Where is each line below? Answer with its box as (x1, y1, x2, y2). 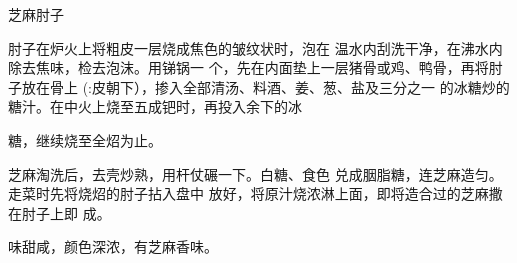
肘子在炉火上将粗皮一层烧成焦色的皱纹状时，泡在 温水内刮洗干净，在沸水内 (8, 37, 503, 58)
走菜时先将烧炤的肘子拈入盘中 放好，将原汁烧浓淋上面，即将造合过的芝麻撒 (8, 183, 503, 204)
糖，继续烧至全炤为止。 (8, 129, 162, 150)
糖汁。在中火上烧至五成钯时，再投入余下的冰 (8, 96, 302, 117)
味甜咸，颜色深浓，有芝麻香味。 (8, 236, 218, 257)
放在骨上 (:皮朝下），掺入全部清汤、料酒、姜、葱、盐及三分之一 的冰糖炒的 (21, 76, 510, 97)
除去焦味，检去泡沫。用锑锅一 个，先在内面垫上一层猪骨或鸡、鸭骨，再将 (8, 57, 489, 78)
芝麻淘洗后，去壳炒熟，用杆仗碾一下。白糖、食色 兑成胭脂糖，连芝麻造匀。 (8, 163, 503, 184)
